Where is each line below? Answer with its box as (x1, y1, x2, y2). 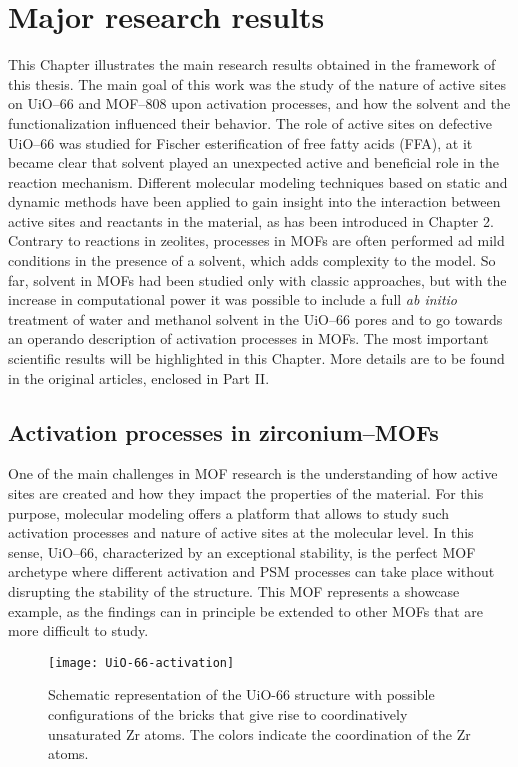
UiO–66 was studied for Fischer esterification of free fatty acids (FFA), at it (8, 132, 473, 153)
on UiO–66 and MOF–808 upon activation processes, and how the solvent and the (8, 93, 511, 114)
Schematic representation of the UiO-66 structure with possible (48, 684, 435, 705)
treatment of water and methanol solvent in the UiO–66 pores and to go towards (8, 308, 503, 329)
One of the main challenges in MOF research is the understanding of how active (8, 463, 498, 484)
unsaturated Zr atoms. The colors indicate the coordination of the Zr (48, 723, 471, 744)
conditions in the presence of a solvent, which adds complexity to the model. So (8, 250, 496, 271)
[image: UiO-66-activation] (48, 655, 235, 670)
